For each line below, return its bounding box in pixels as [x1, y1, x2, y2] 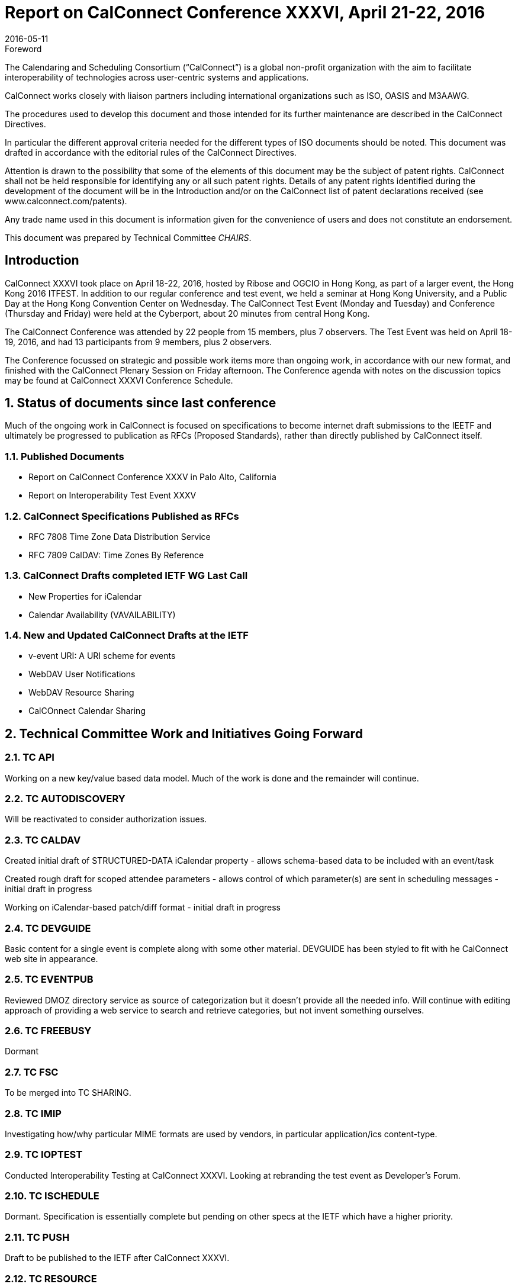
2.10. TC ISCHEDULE [5, 1190, 99, 1202]
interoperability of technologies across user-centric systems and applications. [5, 72, 309, 82]
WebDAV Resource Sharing [28, 687, 134, 698]
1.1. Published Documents [5, 450, 124, 462]
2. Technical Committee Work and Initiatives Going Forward [5, 726, 363, 741]
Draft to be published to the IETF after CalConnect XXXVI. [5, 1253, 230, 1263]
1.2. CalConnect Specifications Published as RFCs [5, 510, 239, 522]
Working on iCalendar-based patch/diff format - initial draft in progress [5, 902, 281, 913]
